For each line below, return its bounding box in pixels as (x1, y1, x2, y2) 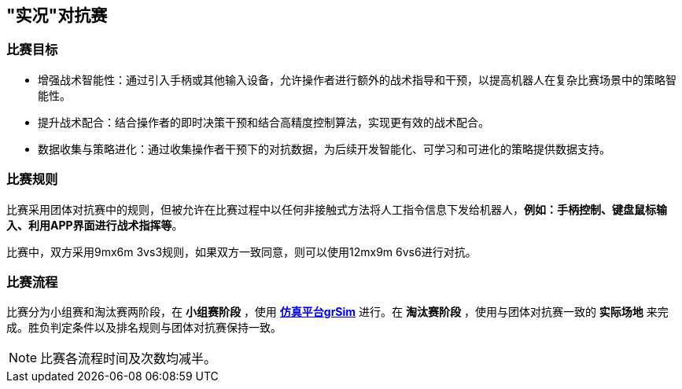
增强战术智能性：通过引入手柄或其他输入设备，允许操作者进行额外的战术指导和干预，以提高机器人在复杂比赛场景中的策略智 (38, 72, 676, 86)
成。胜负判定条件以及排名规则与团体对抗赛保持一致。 (6, 321, 282, 335)
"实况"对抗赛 (6, 6, 108, 25)
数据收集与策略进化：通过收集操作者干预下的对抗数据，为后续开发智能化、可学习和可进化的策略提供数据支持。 (38, 141, 610, 156)
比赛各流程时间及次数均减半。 (40, 350, 217, 367)
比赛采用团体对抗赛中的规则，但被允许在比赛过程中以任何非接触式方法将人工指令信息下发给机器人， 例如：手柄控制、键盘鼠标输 (6, 202, 667, 216)
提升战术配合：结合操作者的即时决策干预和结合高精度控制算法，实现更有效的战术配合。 (38, 115, 489, 129)
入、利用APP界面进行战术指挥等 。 (6, 218, 183, 232)
